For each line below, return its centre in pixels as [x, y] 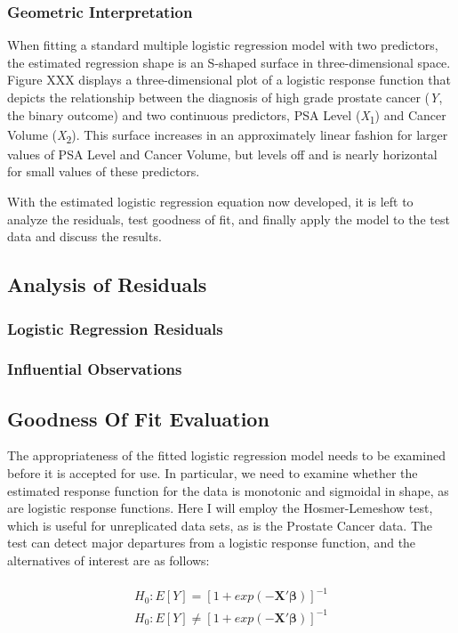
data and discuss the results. [84, 236]
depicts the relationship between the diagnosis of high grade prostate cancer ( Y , [225, 97]
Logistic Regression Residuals [115, 328]
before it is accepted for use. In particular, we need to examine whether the [213, 473]
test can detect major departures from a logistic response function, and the [212, 543]
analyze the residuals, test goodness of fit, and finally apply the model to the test [229, 219]
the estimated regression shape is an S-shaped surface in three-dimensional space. [229, 62]
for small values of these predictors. [104, 171]
